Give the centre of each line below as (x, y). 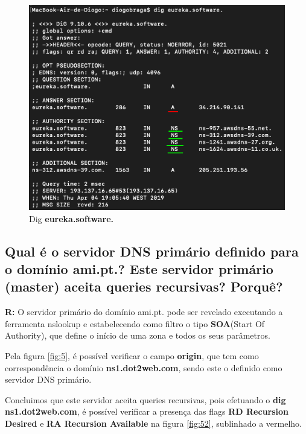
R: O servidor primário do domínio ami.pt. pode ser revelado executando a (144, 312)
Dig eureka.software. (71, 218)
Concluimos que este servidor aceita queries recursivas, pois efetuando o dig (145, 399)
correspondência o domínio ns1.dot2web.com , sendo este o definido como (144, 367)
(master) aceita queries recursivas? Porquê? (144, 286)
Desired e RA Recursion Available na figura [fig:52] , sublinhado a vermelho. (153, 423)
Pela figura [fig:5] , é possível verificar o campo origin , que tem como (132, 355)
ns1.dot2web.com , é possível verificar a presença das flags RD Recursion (147, 411)
